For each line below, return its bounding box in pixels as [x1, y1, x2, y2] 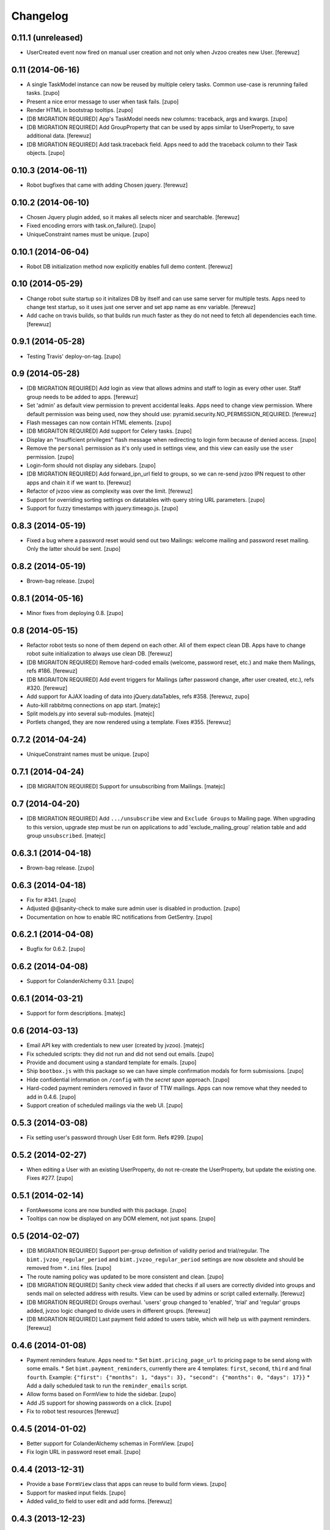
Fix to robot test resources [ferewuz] [26, 1408, 119, 1415]
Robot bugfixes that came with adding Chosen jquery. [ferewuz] [26, 181, 188, 188]
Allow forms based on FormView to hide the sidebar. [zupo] [26, 1390, 177, 1398]
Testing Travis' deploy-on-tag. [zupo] [26, 353, 121, 360]
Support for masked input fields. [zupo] [26, 1489, 126, 1496]
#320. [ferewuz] [26, 684, 68, 692]
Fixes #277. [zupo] [26, 1174, 73, 1182]
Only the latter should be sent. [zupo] [26, 545, 121, 553]
